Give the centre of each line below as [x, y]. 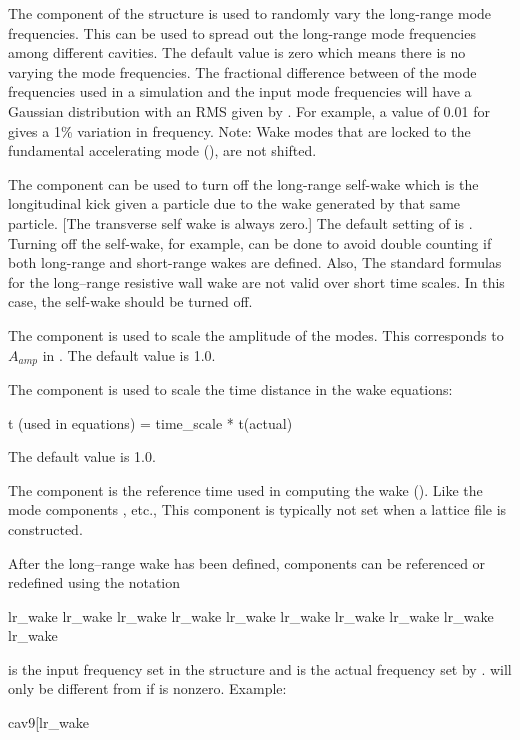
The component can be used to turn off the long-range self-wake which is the [243, 183]
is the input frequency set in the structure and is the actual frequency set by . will [260, 668]
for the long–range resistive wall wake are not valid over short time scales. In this [256, 281]
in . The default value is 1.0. [129, 354]
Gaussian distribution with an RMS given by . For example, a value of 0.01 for [249, 110]
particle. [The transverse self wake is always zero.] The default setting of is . [240, 222]
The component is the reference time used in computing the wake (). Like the [245, 489]
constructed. [45, 528]
